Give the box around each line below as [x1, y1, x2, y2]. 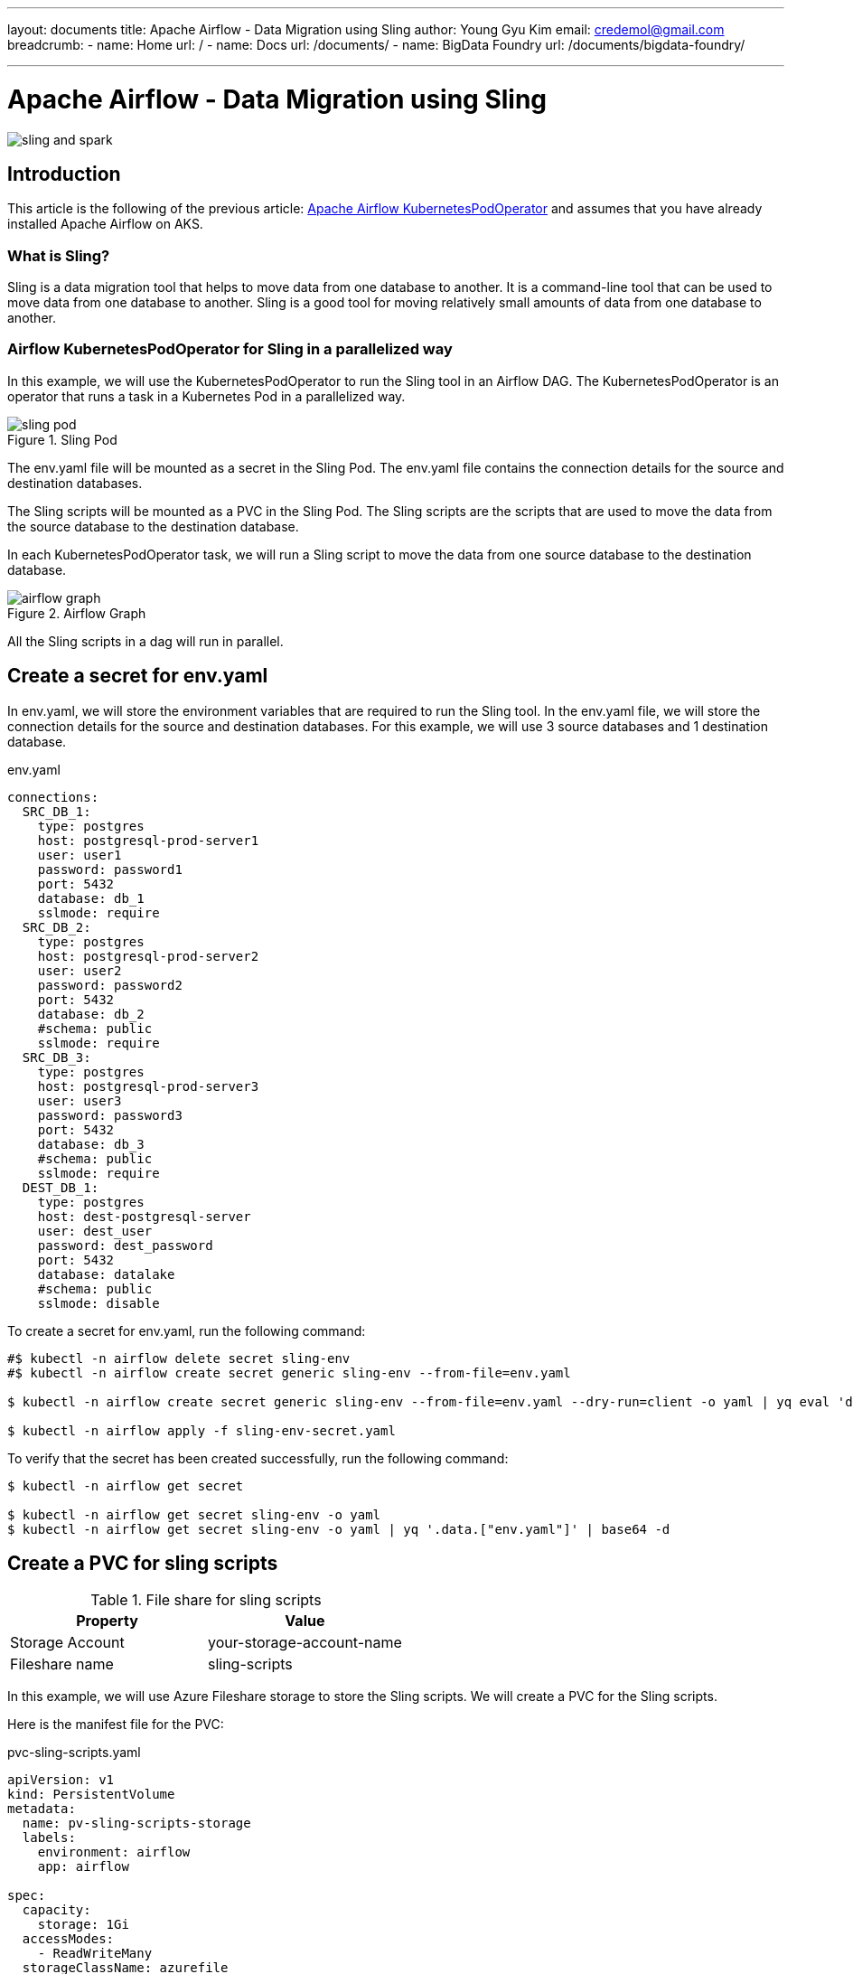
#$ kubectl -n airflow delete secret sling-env [7, 1350, 351, 1366]
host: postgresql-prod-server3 [37, 1078, 259, 1094]
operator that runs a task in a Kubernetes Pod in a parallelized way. [7, 388, 406, 404]
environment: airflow [37, 1844, 191, 1859]
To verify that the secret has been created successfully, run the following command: [7, 1450, 509, 1466]
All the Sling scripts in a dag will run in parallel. [7, 633, 284, 649]
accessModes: [22, 1931, 115, 1946]
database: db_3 [37, 1136, 145, 1151]
